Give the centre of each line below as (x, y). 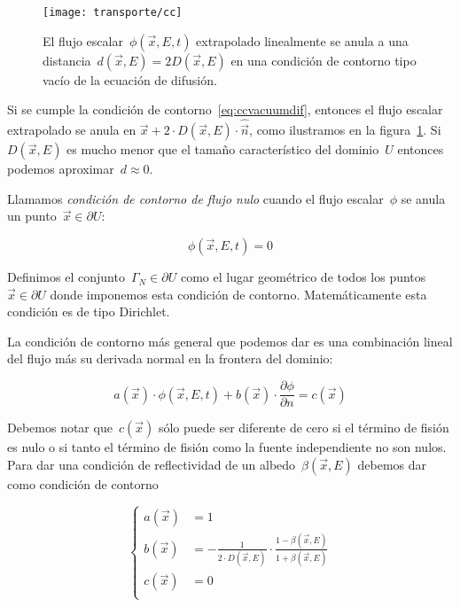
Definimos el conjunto (66, 277)
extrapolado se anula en (72, 130)
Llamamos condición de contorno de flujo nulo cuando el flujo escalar (195, 198)
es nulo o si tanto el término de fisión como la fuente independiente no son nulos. (227, 447)
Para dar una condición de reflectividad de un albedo (152, 464)
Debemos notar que (60, 428)
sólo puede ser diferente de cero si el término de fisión (304, 428)
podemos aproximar (61, 169)
